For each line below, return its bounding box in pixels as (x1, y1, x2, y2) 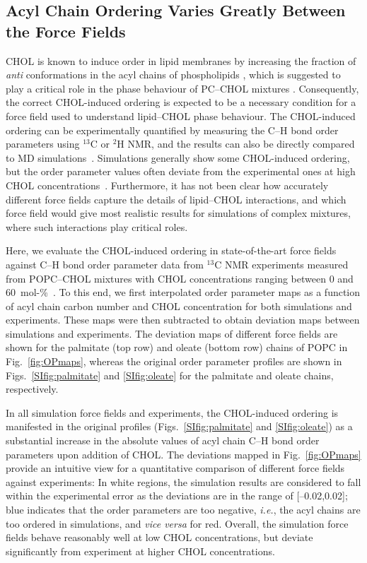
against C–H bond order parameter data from (6, 256, 204, 271)
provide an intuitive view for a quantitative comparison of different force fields (6, 461, 345, 475)
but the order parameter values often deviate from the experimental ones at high (6, 164, 356, 179)
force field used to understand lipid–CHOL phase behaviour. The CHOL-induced (6, 108, 356, 123)
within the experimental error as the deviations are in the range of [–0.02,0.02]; (6, 488, 348, 503)
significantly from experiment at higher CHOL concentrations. (6, 543, 275, 558)
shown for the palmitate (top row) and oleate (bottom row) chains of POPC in (6, 340, 348, 355)
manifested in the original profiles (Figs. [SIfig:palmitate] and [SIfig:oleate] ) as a (6, 419, 353, 434)
